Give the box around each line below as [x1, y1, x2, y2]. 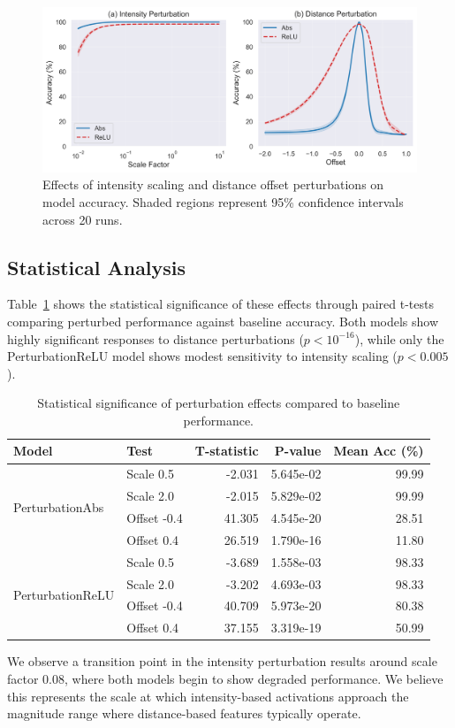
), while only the [354, 329, 444, 348]
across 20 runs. [42, 210, 123, 228]
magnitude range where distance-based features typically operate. [7, 704, 361, 723]
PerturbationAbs [13, 497, 104, 516]
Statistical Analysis [7, 253, 186, 280]
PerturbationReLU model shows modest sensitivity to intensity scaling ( [7, 347, 398, 365]
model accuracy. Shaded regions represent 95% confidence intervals [42, 192, 404, 211]
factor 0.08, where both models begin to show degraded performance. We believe [7, 669, 444, 687]
